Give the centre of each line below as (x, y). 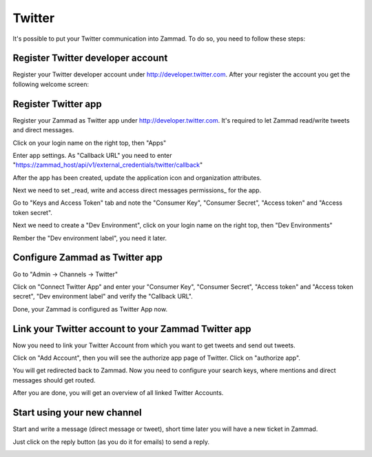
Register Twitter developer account (90, 58)
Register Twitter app (58, 104)
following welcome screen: (51, 84)
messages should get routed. (54, 380)
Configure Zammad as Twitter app (88, 257)
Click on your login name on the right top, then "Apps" (90, 143)
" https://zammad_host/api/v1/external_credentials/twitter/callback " (108, 165)
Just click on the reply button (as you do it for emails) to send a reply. (111, 442)
